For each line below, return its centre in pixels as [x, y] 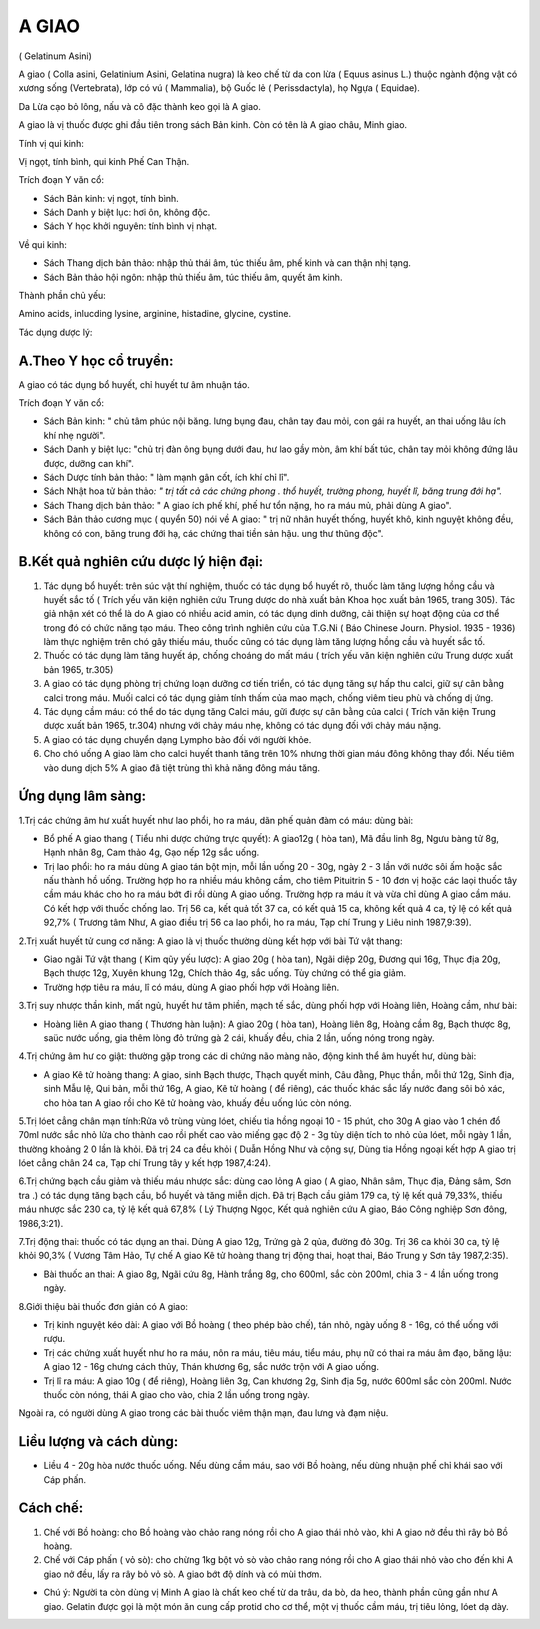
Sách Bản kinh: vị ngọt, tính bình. [111, 198]
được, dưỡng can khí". [88, 463]
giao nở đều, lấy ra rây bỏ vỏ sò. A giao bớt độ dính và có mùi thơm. [182, 1574]
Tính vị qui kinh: [51, 143]
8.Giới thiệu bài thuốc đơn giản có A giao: [103, 1306]
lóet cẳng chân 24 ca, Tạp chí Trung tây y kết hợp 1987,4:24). [145, 1163]
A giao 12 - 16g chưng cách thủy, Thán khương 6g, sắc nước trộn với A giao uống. [211, 1367]
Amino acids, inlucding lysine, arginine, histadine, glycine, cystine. [155, 314]
